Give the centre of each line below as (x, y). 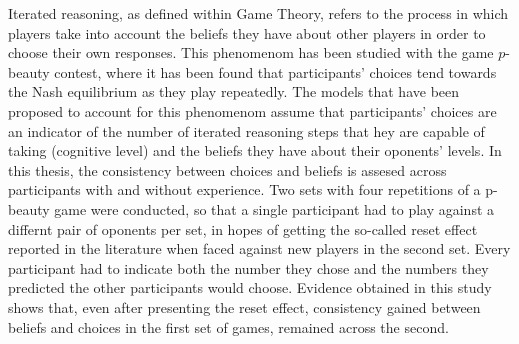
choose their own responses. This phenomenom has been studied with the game (251, 52)
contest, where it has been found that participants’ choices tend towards (275, 71)
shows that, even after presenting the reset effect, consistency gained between (244, 306)
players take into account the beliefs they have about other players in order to (247, 32)
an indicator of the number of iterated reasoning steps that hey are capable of (246, 130)
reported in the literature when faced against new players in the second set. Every (259, 248)
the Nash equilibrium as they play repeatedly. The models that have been (234, 91)
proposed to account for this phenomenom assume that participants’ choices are (252, 110)
